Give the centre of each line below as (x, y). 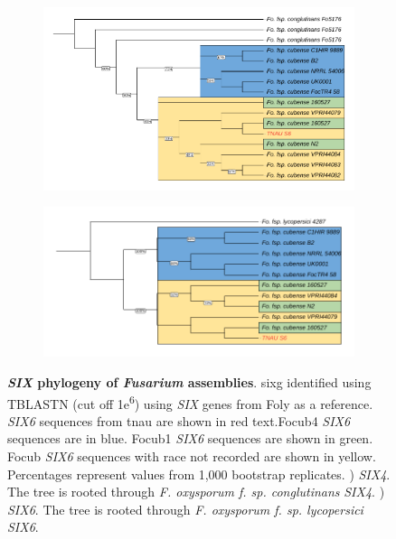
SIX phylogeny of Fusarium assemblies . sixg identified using (189, 382)
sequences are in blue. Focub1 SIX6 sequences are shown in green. (190, 438)
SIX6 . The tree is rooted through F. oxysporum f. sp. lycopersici (185, 509)
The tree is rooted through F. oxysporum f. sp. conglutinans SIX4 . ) (196, 492)
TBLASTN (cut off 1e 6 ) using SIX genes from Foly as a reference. (190, 402)
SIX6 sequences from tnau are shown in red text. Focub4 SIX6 (179, 420)
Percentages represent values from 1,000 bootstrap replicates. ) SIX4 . (199, 474)
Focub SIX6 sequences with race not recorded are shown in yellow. (192, 456)
